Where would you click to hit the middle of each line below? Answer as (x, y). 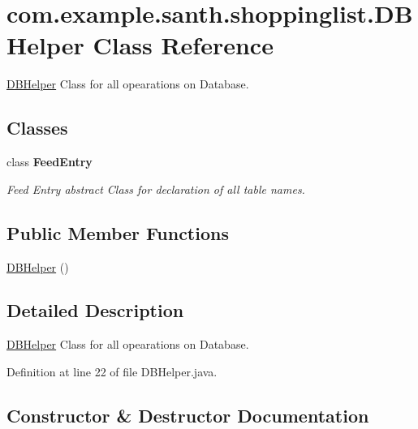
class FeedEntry (50, 162)
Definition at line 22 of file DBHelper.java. (112, 371)
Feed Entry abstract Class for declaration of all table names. (156, 189)
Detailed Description (95, 310)
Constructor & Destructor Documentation (188, 415)
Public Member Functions (118, 232)
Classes (37, 128)
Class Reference (183, 45)
